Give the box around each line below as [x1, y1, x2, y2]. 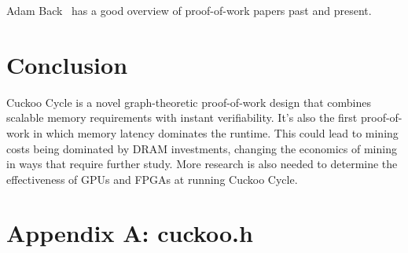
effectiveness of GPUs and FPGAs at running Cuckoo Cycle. [6, 170, 298, 187]
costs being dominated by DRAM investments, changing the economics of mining [6, 140, 397, 156]
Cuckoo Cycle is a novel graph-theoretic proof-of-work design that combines [6, 93, 371, 110]
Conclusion [6, 48, 128, 80]
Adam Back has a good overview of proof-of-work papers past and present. [6, 2, 372, 18]
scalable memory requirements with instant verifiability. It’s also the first [6, 109, 358, 126]
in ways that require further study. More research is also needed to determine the [6, 156, 398, 172]
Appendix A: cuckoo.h [6, 217, 253, 249]
